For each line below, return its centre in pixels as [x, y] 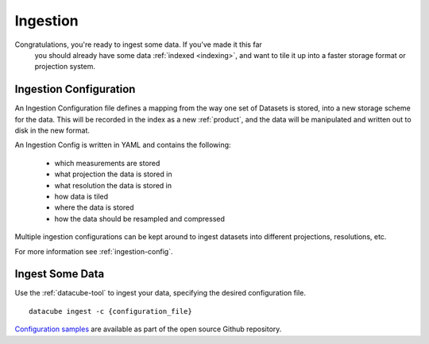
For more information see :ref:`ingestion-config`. [94, 251]
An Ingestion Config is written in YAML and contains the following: [123, 145]
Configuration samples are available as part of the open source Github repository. [148, 329]
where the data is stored [94, 207]
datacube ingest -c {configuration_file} [110, 311]
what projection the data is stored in [113, 174]
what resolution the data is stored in [113, 185]
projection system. [65, 67]
